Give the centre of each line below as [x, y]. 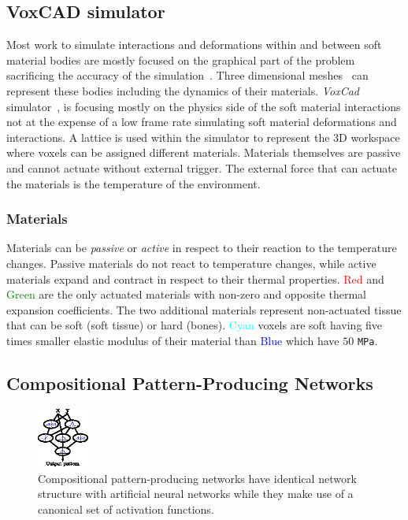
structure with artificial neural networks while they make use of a [196, 494]
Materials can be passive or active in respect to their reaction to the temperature [202, 248]
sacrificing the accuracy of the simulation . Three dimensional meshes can [187, 75]
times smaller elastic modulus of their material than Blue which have [173, 340]
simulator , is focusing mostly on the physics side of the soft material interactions [204, 106]
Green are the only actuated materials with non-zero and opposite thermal [187, 294]
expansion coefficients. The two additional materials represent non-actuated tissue [204, 309]
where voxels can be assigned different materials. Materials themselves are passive [204, 152]
